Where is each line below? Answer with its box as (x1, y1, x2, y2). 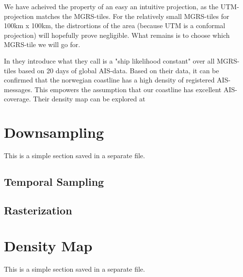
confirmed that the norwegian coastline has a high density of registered (4, 75, 215, 85)
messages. (4, 84, 32, 94)
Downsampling (4, 122, 104, 142)
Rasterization (4, 202, 72, 217)
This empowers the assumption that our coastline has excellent (34, 84, 222, 94)
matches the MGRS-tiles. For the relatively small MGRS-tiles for (36, 11, 229, 21)
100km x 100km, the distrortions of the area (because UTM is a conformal (4, 20, 226, 31)
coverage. (4, 94, 31, 104)
